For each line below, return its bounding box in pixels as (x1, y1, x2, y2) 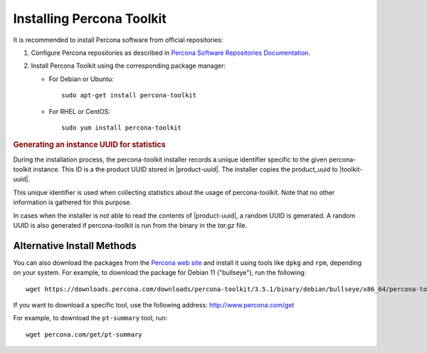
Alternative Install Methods (13, 239, 137, 252)
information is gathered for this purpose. (13, 198, 132, 206)
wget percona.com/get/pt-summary (26, 330, 142, 338)
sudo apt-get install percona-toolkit (61, 91, 197, 100)
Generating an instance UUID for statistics (13, 139, 167, 149)
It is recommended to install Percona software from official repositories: (13, 36, 223, 44)
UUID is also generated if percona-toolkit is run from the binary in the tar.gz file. (13, 221, 248, 229)
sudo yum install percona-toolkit (61, 123, 181, 132)
